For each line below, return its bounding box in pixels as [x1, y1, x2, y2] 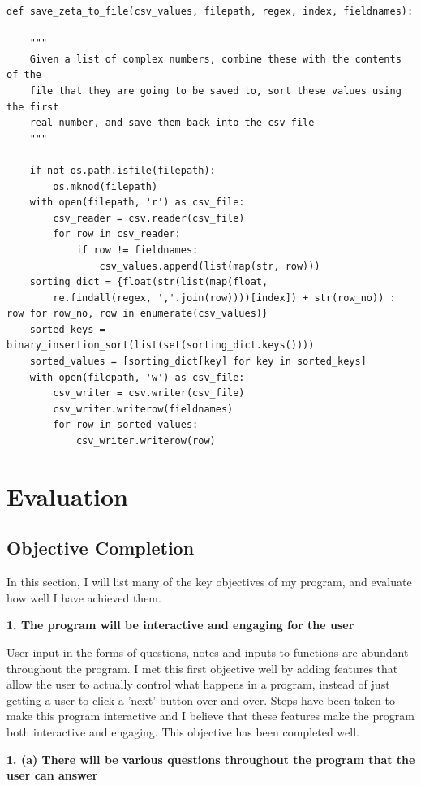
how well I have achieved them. [6, 589, 161, 606]
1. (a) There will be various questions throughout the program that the [6, 750, 415, 767]
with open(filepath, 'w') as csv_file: [29, 371, 245, 383]
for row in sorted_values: [53, 419, 199, 431]
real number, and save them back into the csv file [29, 117, 315, 129]
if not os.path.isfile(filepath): [29, 164, 216, 176]
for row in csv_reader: [53, 228, 181, 240]
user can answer [6, 767, 98, 784]
